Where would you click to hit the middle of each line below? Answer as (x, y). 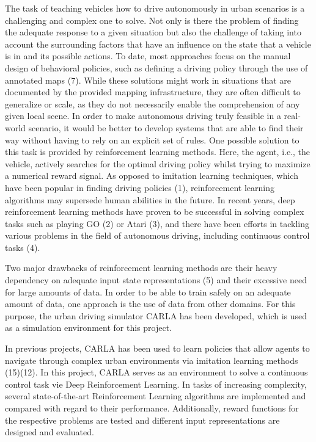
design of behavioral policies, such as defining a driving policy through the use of (156, 67)
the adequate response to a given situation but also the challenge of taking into (153, 32)
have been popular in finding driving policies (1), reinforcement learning (140, 187)
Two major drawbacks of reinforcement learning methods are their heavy (141, 268)
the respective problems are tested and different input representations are (142, 420)
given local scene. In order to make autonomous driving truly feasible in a (143, 116)
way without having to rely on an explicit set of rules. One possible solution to (152, 139)
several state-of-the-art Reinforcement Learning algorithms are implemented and (156, 396)
